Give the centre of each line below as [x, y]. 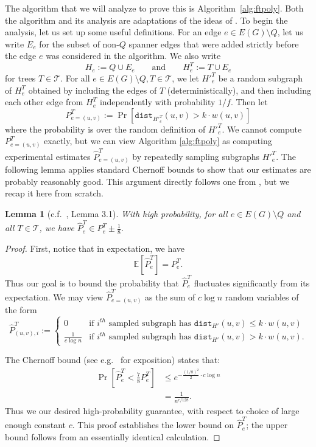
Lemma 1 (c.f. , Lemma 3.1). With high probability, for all [116, 214]
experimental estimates [48, 156]
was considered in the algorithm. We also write [133, 56]
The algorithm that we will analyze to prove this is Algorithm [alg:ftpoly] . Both [154, 8]
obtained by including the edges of [93, 90]
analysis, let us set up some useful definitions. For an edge [113, 32]
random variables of [262, 296]
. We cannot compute [262, 129]
